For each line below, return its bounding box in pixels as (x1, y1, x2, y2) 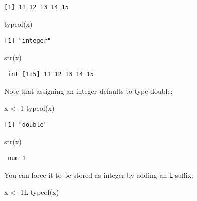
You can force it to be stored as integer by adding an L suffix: (4, 169, 193, 180)
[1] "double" (4, 121, 47, 129)
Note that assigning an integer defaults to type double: (4, 85, 173, 96)
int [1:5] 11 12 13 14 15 (8, 71, 94, 78)
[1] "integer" (4, 37, 51, 45)
